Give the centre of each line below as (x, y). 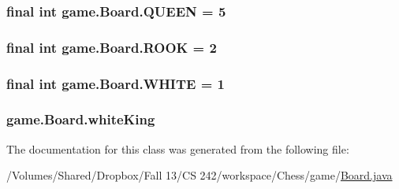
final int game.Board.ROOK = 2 (112, 47)
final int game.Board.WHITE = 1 (116, 83)
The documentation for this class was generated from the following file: (178, 148)
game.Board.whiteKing (81, 119)
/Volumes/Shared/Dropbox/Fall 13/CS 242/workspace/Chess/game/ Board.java (199, 175)
